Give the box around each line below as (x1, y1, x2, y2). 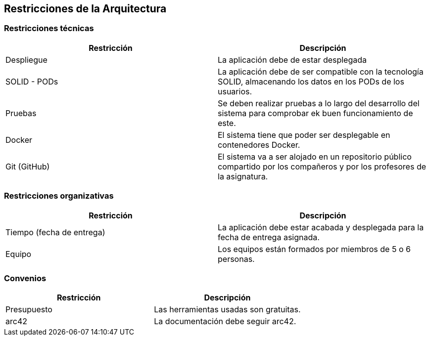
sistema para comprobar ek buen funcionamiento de (218, 108, 413, 118)
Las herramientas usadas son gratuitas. (154, 304, 301, 315)
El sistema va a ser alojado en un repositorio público (218, 151, 412, 162)
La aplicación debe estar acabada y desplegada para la (218, 222, 424, 232)
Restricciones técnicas (4, 23, 94, 34)
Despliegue (5, 54, 48, 65)
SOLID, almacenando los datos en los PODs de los (218, 76, 404, 86)
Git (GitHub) (5, 161, 50, 171)
